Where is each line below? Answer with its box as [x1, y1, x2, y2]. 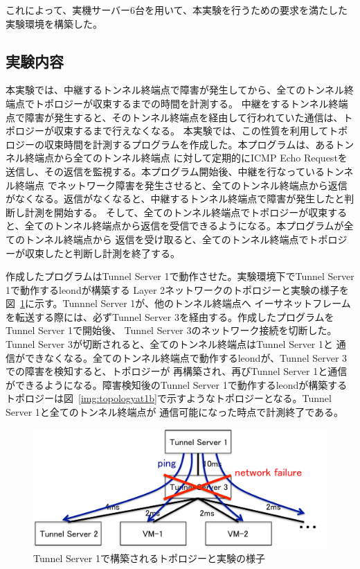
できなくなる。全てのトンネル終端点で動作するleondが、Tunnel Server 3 [24, 350, 348, 365]
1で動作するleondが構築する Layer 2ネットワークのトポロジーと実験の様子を [6, 282, 350, 297]
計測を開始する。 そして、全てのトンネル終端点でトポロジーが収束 [24, 204, 328, 219]
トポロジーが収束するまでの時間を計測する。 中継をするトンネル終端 [34, 96, 348, 110]
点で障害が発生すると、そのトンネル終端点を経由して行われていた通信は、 [6, 110, 343, 124]
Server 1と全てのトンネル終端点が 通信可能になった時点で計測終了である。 [6, 405, 344, 419]
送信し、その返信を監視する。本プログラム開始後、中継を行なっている [6, 164, 325, 178]
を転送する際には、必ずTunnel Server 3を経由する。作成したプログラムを [6, 309, 334, 324]
